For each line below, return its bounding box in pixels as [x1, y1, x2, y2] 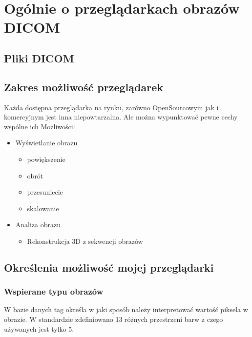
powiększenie [27, 154, 65, 164]
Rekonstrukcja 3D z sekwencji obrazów [27, 236, 143, 246]
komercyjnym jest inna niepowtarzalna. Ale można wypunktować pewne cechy [4, 112, 238, 122]
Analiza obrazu [15, 219, 61, 230]
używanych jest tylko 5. [4, 323, 74, 334]
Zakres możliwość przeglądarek [4, 79, 163, 94]
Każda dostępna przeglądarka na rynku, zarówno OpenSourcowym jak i [4, 102, 219, 112]
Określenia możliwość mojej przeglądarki [4, 259, 214, 275]
